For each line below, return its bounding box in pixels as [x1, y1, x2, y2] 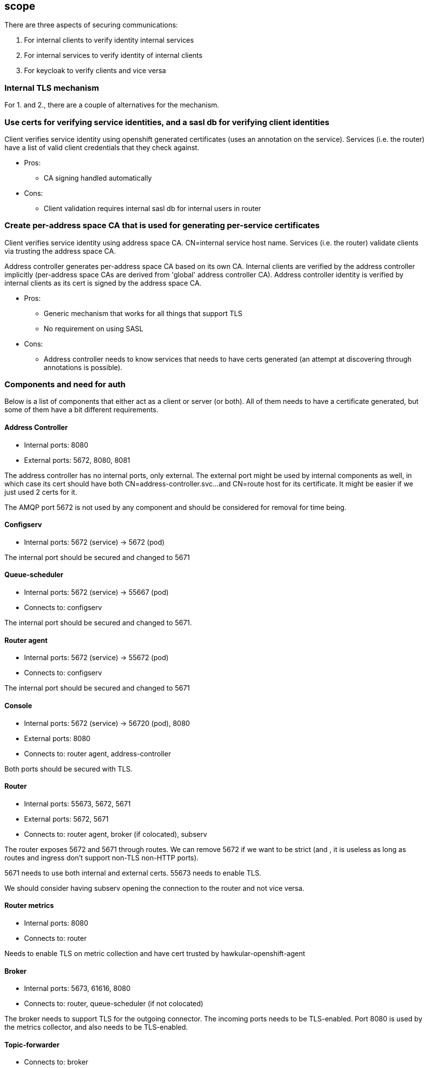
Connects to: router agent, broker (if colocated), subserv [24, 829, 207, 838]
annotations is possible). [44, 363, 123, 372]
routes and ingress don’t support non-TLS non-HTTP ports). [4, 853, 199, 862]
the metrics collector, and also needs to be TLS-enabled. [4, 1023, 188, 1032]
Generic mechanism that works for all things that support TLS [44, 309, 242, 318]
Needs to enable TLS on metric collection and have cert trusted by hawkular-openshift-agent [4, 949, 305, 958]
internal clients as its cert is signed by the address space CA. [4, 278, 202, 287]
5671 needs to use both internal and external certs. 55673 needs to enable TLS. [4, 868, 262, 877]
